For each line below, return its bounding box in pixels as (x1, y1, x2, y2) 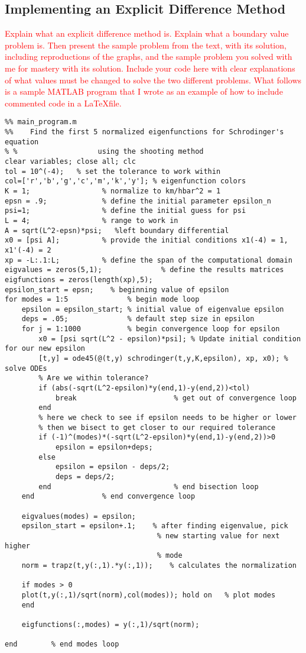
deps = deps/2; (55, 472, 115, 481)
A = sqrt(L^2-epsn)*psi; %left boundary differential (5, 226, 229, 235)
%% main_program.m (5, 118, 77, 127)
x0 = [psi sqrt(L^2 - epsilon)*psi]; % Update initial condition (38, 334, 301, 343)
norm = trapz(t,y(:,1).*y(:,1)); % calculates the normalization (21, 561, 297, 570)
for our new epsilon (5, 344, 86, 353)
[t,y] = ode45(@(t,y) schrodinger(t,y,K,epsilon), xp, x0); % (38, 354, 288, 363)
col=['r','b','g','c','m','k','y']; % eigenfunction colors (5, 177, 246, 186)
